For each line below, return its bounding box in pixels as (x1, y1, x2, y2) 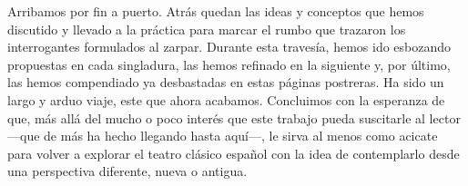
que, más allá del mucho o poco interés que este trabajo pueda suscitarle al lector (7, 108, 461, 127)
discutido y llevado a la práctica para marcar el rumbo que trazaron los (7, 19, 406, 38)
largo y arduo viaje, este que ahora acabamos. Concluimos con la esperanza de (7, 90, 445, 109)
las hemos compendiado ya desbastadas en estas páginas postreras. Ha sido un (7, 73, 444, 92)
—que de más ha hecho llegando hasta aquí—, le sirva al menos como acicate (7, 126, 438, 145)
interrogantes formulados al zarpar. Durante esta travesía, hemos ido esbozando (7, 37, 452, 56)
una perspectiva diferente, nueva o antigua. (7, 162, 248, 181)
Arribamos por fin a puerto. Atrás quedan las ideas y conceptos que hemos (7, 2, 424, 20)
